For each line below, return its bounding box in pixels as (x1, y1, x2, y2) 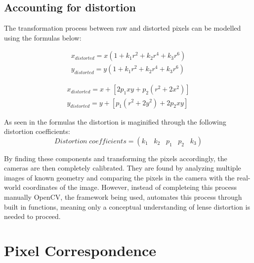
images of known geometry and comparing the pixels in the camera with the (4, 172, 235, 182)
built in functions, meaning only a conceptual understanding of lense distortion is (4, 201, 250, 212)
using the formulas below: (4, 32, 82, 43)
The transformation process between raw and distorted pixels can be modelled (4, 23, 241, 33)
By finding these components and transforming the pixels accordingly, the (4, 153, 227, 163)
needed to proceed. (4, 211, 61, 221)
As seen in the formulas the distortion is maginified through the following (4, 116, 226, 127)
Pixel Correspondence (4, 240, 157, 261)
